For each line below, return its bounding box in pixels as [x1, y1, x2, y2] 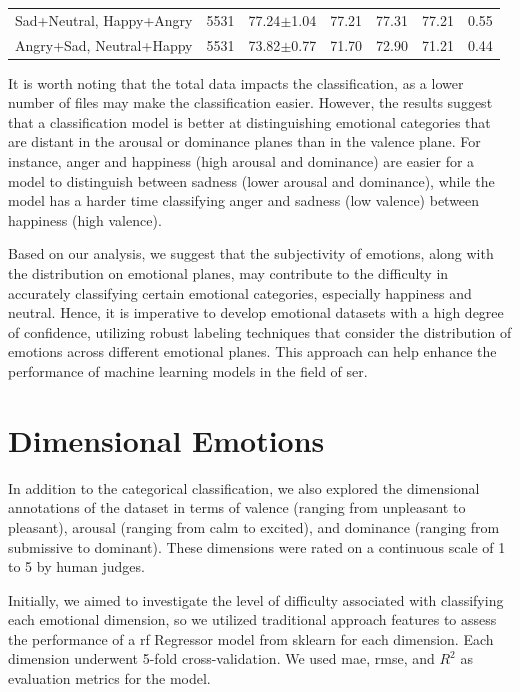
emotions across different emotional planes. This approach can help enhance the [8, 341, 497, 362]
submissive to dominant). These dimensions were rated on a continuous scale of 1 [8, 536, 506, 557]
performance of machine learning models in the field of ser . [8, 361, 368, 381]
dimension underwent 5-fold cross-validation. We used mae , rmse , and [8, 648, 435, 669]
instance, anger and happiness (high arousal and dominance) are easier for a [8, 151, 475, 172]
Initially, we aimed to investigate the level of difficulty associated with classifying [8, 589, 504, 610]
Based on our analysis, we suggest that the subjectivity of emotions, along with [8, 243, 494, 264]
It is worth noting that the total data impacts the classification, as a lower [8, 72, 464, 93]
